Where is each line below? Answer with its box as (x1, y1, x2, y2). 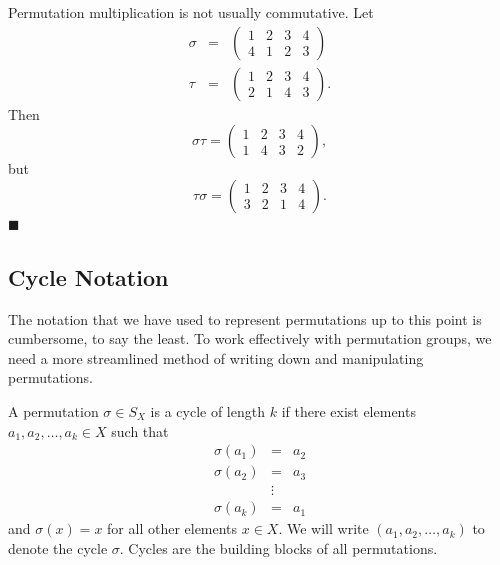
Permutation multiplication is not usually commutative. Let (8, 2, 374, 22)
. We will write (278, 518, 369, 539)
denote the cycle (8, 537, 108, 558)
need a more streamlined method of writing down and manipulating (8, 347, 424, 368)
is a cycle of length (150, 401, 265, 422)
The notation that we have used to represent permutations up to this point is (8, 308, 482, 329)
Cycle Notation (8, 261, 169, 292)
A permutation (8, 401, 99, 422)
